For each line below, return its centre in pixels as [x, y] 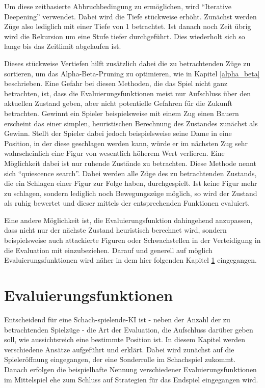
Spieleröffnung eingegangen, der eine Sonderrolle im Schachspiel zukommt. [120, 359]
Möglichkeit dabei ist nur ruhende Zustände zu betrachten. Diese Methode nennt [130, 163]
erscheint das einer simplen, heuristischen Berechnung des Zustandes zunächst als [131, 123]
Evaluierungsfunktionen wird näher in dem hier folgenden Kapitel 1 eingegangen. [130, 260]
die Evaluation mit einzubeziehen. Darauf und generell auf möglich [108, 250]
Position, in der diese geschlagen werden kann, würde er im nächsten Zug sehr [126, 143]
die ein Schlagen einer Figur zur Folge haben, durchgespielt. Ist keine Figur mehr [131, 183]
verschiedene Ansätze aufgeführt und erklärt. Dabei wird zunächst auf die [119, 349]
